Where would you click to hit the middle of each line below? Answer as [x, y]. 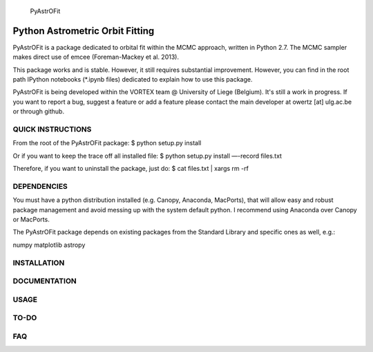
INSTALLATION [39, 263]
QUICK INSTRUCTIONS [52, 129]
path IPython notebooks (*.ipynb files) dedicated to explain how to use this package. [133, 80]
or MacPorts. [31, 220]
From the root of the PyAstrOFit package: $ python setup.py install [107, 143]
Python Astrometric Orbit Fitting [84, 31]
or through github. [39, 111]
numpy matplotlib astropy [49, 245]
